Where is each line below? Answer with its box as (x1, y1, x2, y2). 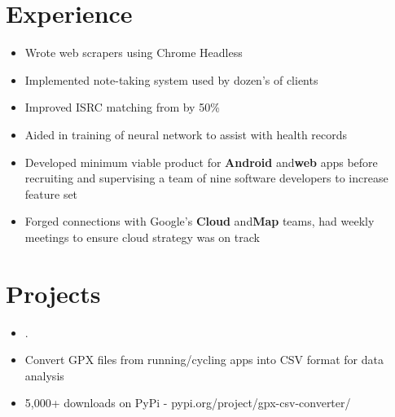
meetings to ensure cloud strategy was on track (24, 228, 260, 245)
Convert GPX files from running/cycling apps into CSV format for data (24, 351, 384, 368)
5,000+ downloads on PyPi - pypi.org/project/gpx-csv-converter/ (24, 394, 351, 411)
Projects (6, 276, 101, 309)
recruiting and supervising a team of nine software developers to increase (24, 169, 388, 187)
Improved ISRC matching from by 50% (24, 99, 220, 116)
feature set (24, 185, 78, 202)
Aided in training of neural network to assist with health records (24, 125, 348, 143)
